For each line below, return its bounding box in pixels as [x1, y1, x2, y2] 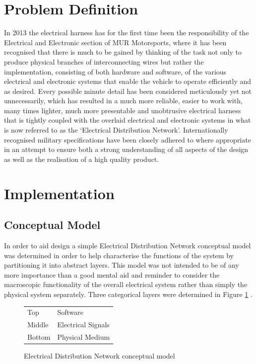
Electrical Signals [57, 319, 110, 330]
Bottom [27, 332, 51, 342]
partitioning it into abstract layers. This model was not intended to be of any [4, 260, 239, 270]
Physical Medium [57, 332, 110, 342]
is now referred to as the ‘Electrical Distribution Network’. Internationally [4, 125, 228, 135]
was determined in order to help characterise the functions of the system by [4, 250, 234, 260]
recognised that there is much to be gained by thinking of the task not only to [4, 47, 242, 57]
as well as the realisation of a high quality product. [4, 153, 159, 164]
